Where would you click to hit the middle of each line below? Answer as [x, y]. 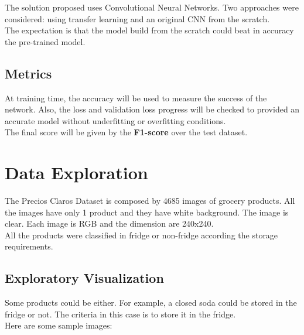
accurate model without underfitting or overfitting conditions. [115, 120]
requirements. [29, 246]
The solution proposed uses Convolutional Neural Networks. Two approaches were [152, 7]
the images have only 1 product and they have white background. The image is [147, 212]
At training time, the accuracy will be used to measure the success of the [136, 98]
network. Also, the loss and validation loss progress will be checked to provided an [152, 109]
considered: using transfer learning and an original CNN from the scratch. [137, 18]
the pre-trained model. [45, 41]
